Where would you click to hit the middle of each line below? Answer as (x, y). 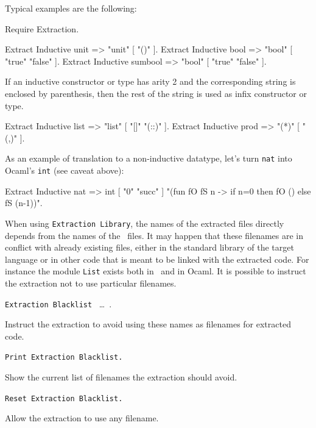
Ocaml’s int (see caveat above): (65, 170)
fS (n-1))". (24, 203)
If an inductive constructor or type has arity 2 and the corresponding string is (150, 81)
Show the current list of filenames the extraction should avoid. (121, 377)
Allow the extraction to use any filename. (82, 418)
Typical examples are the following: (71, 8)
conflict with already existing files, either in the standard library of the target (149, 247)
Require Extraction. (42, 28)
